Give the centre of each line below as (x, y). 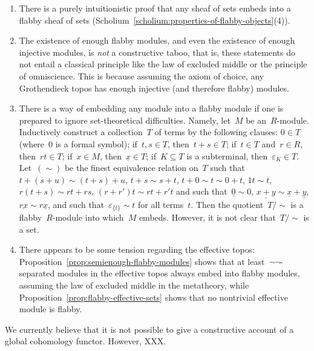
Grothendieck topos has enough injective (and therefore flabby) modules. (154, 88)
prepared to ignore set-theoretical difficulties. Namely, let (125, 120)
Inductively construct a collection (81, 132)
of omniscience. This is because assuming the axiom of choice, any (142, 75)
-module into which (88, 217)
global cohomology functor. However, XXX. (86, 341)
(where (32, 143)
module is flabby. (51, 309)
